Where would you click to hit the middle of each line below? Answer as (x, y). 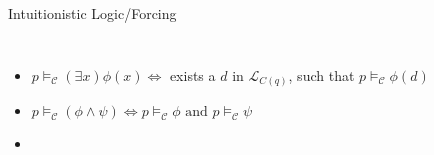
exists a (192, 74)
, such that (321, 74)
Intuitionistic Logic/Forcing (92, 13)
